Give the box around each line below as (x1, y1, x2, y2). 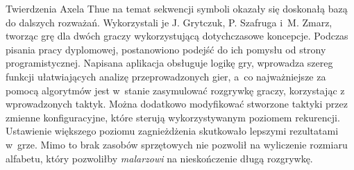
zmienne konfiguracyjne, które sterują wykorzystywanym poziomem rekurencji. (6, 110, 340, 124)
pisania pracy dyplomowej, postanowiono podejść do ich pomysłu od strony (6, 42, 326, 56)
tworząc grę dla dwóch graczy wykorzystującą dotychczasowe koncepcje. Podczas (6, 28, 348, 43)
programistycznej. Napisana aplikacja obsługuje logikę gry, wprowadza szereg (6, 56, 333, 70)
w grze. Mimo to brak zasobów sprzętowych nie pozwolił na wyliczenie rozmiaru (6, 137, 348, 151)
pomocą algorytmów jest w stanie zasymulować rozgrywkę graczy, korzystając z (6, 83, 345, 97)
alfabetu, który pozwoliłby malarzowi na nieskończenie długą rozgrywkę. (6, 151, 313, 165)
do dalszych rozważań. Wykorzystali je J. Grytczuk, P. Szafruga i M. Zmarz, (6, 15, 332, 29)
